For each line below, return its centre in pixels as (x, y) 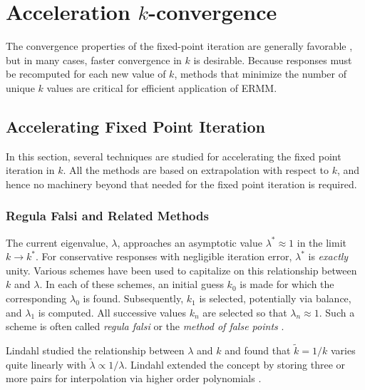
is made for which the (287, 284)
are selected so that (245, 312)
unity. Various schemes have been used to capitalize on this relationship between (181, 270)
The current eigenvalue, (57, 242)
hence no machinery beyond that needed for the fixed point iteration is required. (181, 184)
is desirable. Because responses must (273, 60)
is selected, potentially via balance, (275, 298)
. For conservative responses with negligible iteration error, (164, 256)
